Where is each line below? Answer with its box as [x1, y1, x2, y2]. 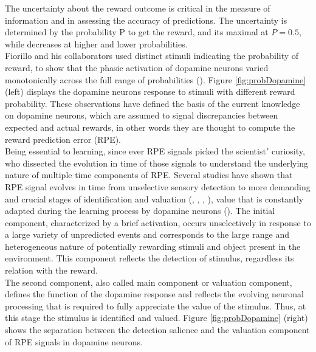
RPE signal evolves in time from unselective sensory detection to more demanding [5, 180, 311, 193]
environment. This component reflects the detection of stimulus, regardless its [5, 252, 294, 264]
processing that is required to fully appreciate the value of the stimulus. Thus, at [5, 299, 306, 312]
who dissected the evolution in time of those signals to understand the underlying [5, 156, 309, 169]
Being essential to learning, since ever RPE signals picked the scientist [5, 145, 266, 157]
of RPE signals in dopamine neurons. [5, 335, 143, 348]
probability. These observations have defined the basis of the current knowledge [5, 97, 300, 109]
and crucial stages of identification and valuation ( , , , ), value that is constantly [5, 192, 304, 205]
